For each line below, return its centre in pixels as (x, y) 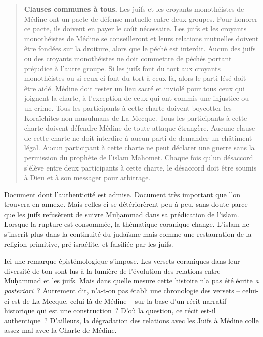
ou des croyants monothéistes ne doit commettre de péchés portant (128, 58)
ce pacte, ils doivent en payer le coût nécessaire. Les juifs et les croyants (135, 29)
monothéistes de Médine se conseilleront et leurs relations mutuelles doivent (141, 38)
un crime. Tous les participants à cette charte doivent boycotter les (128, 108)
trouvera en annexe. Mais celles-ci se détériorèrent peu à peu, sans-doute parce (126, 204)
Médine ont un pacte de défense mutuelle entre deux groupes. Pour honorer (141, 18)
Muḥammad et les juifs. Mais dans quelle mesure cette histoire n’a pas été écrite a (131, 281)
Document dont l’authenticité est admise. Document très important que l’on (122, 194)
